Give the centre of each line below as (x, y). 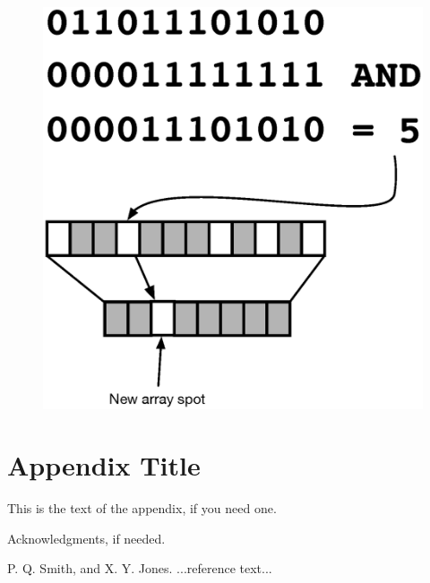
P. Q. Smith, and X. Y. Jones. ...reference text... (140, 568)
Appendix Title (104, 465)
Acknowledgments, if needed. (86, 538)
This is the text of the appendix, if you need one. (142, 508)
